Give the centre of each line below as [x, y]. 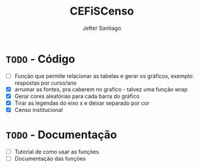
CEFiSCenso [102, 11]
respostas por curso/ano [45, 83]
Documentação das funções [50, 159]
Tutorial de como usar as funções [57, 152]
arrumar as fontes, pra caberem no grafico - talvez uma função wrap [101, 89]
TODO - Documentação [61, 135]
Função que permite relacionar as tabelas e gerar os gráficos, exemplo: [104, 76]
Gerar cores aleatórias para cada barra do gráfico [77, 96]
